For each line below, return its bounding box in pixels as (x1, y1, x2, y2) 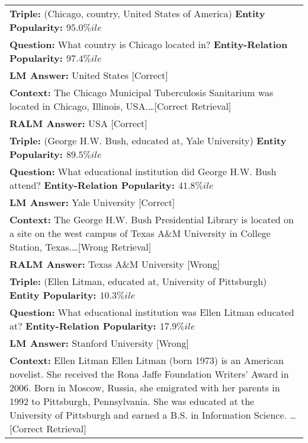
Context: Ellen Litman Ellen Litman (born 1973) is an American (9, 353, 284, 367)
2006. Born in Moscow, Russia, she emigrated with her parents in (9, 381, 280, 394)
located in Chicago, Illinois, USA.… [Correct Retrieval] (9, 99, 232, 113)
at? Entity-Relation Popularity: (9, 319, 156, 333)
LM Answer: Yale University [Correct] (9, 195, 175, 209)
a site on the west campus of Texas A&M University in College (9, 226, 271, 240)
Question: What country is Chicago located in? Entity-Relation (9, 37, 288, 51)
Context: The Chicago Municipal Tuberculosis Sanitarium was (9, 86, 274, 99)
